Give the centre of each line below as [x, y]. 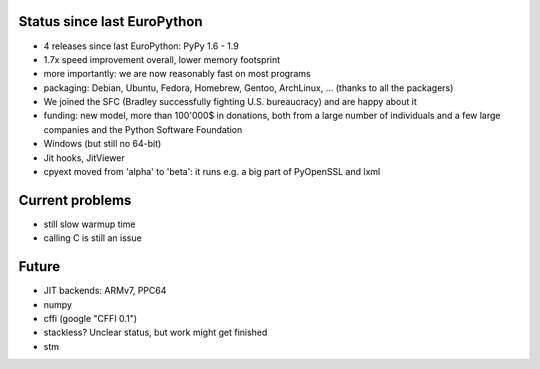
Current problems [75, 200]
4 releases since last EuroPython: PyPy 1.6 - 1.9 [141, 46]
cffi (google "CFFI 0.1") [90, 319]
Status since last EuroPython [111, 21]
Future [39, 266]
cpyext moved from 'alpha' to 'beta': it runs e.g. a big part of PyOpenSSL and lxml [212, 172]
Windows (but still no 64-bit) [102, 144]
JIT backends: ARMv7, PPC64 [105, 291]
